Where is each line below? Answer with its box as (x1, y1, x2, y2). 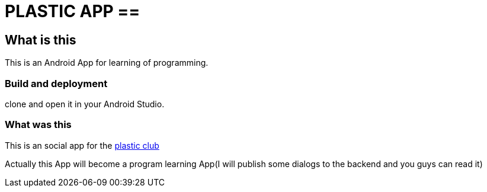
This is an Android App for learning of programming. (5, 57, 209, 68)
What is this (5, 32, 76, 47)
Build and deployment (5, 77, 108, 89)
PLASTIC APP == (5, 1, 140, 21)
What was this (5, 119, 72, 131)
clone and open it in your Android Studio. (5, 98, 165, 109)
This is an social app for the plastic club (5, 140, 159, 151)
